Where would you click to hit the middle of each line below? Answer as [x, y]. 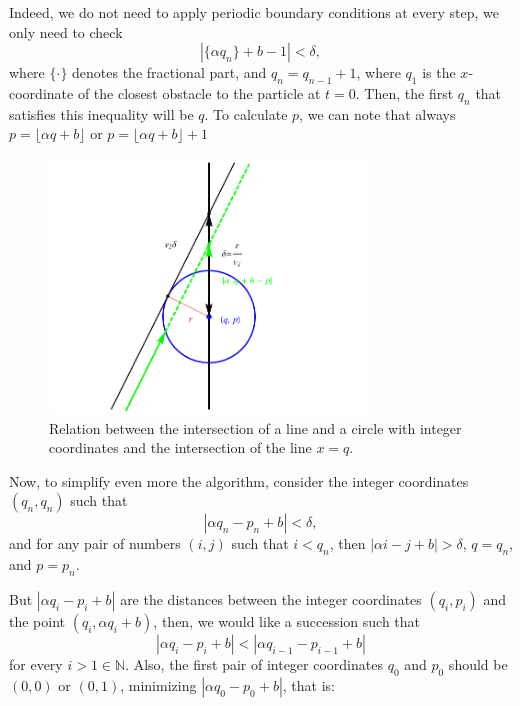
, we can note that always [377, 113]
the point [37, 620]
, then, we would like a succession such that [287, 620]
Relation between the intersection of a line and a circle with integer [255, 427]
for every [36, 663]
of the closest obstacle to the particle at [199, 92]
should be [478, 663]
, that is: [309, 684]
